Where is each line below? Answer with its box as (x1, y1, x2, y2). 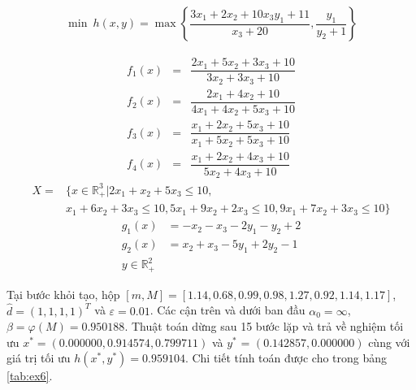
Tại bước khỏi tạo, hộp (6, 285, 120, 302)
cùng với (368, 333, 410, 350)
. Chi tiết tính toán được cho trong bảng (184, 349, 388, 366)
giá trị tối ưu (6, 349, 71, 366)
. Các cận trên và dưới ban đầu (149, 301, 305, 318)
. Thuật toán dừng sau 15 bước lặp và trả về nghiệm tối (124, 318, 404, 335)
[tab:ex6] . (6, 367, 53, 384)
